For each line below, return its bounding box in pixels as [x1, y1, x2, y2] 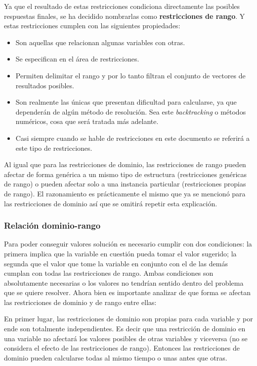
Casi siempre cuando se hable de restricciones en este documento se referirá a [15, 132, 250, 143]
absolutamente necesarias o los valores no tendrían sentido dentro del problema [4, 277, 244, 288]
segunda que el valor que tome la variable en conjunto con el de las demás [4, 258, 228, 268]
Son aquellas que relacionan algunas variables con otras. [15, 37, 185, 47]
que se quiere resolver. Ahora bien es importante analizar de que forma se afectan [4, 287, 251, 298]
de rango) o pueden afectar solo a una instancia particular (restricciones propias [4, 179, 246, 189]
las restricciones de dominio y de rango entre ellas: [4, 297, 157, 307]
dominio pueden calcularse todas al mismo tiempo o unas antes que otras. [4, 352, 227, 363]
